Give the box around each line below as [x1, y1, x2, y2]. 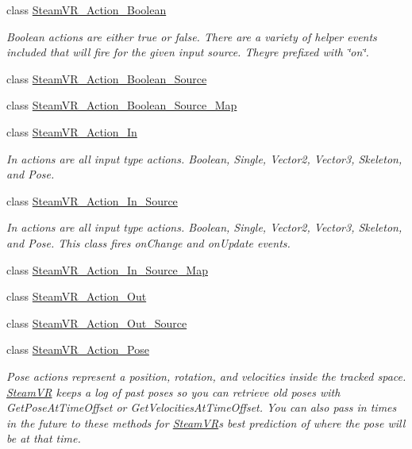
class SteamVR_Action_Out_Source [6, 314, 187, 331]
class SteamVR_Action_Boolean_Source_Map [6, 97, 237, 113]
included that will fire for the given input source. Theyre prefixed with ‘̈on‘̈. [6, 44, 369, 60]
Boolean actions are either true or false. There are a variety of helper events [6, 28, 377, 44]
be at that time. [6, 430, 81, 447]
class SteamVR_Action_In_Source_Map [6, 261, 208, 278]
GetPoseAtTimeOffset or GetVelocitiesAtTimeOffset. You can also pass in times [6, 399, 397, 416]
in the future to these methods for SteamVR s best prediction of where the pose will [6, 414, 406, 431]
